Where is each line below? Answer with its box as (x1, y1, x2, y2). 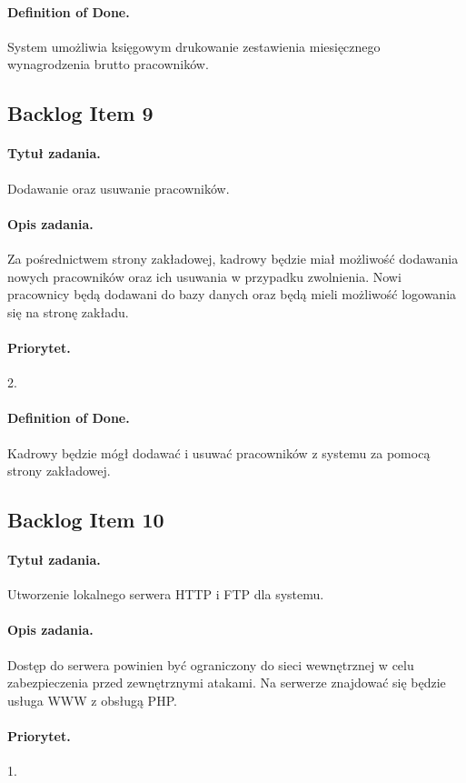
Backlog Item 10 (7, 506, 164, 534)
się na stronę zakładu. (7, 302, 129, 321)
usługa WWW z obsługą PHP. (7, 690, 177, 709)
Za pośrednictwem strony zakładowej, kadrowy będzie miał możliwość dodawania (7, 248, 459, 267)
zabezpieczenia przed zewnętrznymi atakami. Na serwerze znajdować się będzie (7, 673, 446, 692)
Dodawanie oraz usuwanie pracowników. (7, 178, 230, 197)
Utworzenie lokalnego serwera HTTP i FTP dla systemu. (7, 585, 324, 604)
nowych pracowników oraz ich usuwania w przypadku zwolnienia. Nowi (7, 266, 402, 286)
